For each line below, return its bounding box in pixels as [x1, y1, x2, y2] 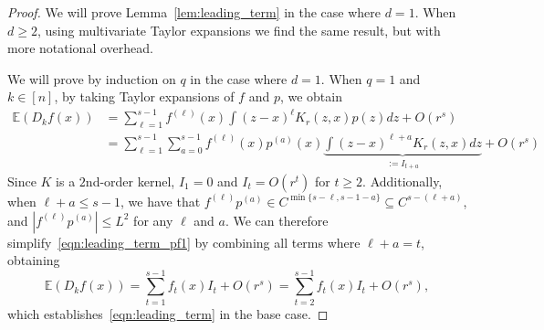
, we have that [120, 191, 201, 210]
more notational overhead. [7, 38, 153, 58]
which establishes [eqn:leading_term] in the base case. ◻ [7, 303, 329, 323]
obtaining [7, 250, 60, 270]
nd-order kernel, [85, 171, 175, 190]
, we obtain [279, 87, 342, 106]
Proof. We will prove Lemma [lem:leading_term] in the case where [7, 3, 382, 21]
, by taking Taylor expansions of [54, 87, 235, 106]
